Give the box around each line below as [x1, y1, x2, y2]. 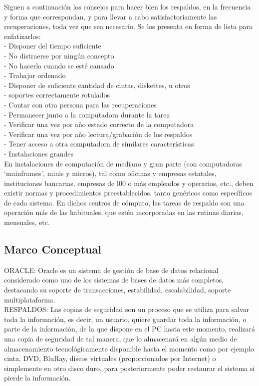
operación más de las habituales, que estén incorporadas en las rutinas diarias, [4, 207, 244, 217]
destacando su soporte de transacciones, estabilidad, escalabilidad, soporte [4, 284, 231, 295]
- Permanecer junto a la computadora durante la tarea [4, 109, 170, 119]
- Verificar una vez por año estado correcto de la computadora [4, 119, 194, 129]
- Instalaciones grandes [4, 148, 74, 158]
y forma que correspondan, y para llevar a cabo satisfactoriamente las [4, 11, 217, 21]
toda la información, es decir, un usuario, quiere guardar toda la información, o [4, 313, 247, 324]
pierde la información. [4, 372, 71, 383]
